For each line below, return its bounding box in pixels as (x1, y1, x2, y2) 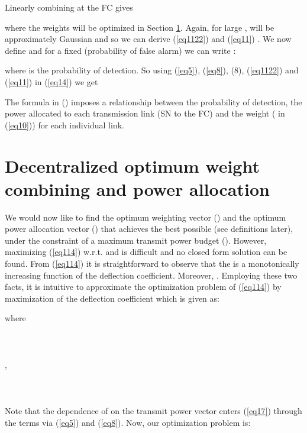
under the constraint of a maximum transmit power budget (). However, (5, 234, 267, 246)
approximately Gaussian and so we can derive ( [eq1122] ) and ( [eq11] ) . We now (5, 33, 292, 45)
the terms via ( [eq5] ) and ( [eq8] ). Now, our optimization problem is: (5, 416, 251, 428)
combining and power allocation (5, 176, 270, 201)
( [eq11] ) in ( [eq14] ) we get (5, 75, 98, 88)
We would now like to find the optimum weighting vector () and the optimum (5, 211, 286, 223)
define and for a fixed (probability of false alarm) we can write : (5, 44, 236, 56)
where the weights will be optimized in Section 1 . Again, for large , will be (5, 21, 274, 33)
